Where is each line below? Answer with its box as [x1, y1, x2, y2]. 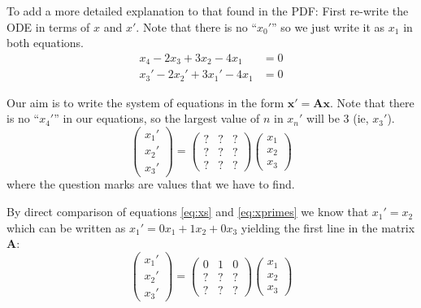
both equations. [7, 34, 84, 51]
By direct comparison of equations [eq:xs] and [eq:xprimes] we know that [7, 203, 369, 220]
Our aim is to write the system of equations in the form [7, 93, 284, 111]
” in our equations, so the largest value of [54, 110, 260, 127]
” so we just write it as [271, 18, 385, 35]
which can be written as [7, 219, 126, 236]
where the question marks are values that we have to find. [7, 176, 295, 193]
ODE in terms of [7, 18, 90, 35]
